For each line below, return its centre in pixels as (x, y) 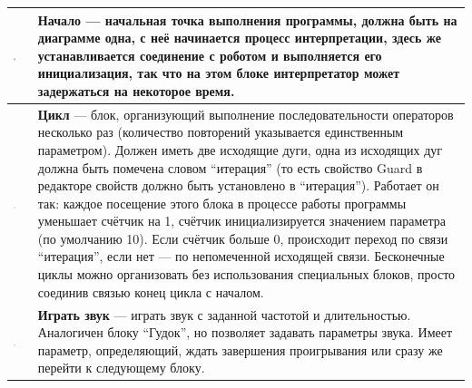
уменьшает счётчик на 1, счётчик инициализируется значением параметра (242, 221)
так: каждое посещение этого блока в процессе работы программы (222, 203)
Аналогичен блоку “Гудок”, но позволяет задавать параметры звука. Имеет (245, 332)
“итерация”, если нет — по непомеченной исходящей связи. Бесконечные (241, 256)
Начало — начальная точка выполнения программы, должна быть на (247, 19)
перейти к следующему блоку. (121, 368)
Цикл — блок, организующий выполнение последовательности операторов (246, 114)
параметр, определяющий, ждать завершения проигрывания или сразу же (240, 349)
